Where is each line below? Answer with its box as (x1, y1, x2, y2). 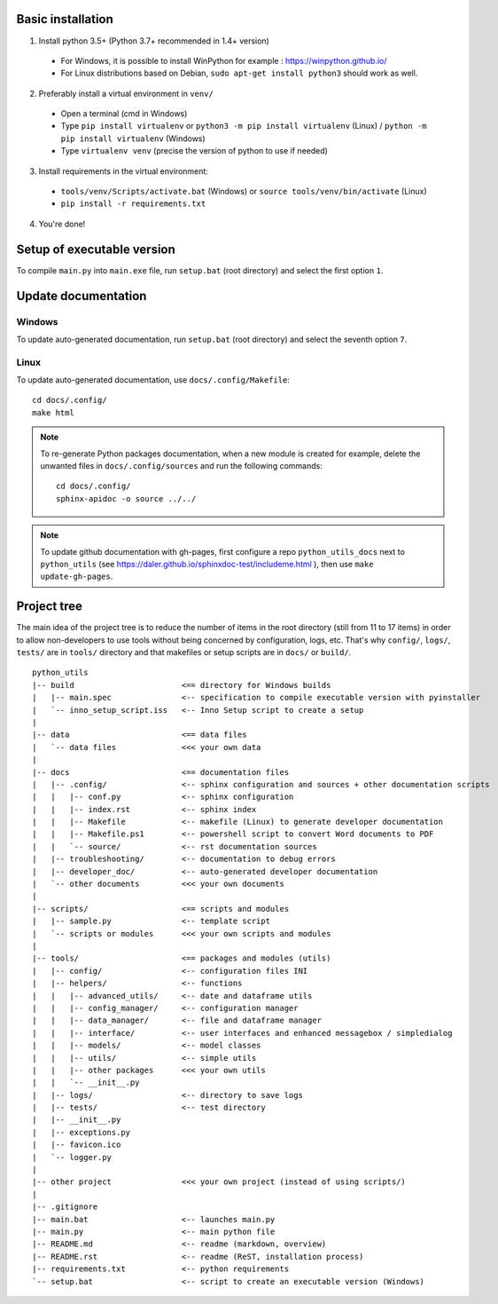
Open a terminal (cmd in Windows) (60, 108, 188, 119)
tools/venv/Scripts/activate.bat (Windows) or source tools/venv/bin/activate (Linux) (60, 186, 427, 197)
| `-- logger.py (32, 1152, 113, 1162)
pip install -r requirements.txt (60, 199, 206, 209)
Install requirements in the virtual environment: (38, 165, 208, 177)
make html (32, 407, 74, 417)
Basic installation (16, 12, 114, 27)
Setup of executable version (16, 241, 176, 257)
